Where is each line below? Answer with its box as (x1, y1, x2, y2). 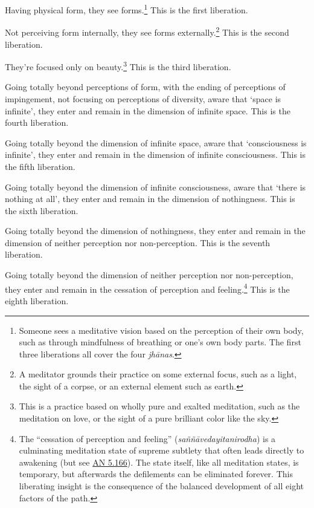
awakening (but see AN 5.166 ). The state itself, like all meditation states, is (19, 455, 299, 468)
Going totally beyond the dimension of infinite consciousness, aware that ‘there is (5, 180, 306, 193)
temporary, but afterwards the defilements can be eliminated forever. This (19, 467, 293, 480)
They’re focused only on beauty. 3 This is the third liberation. (5, 59, 231, 73)
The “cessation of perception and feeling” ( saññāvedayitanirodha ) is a (19, 432, 276, 444)
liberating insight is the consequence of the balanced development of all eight (19, 480, 304, 492)
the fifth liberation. (5, 160, 75, 172)
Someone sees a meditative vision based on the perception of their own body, (19, 324, 304, 336)
